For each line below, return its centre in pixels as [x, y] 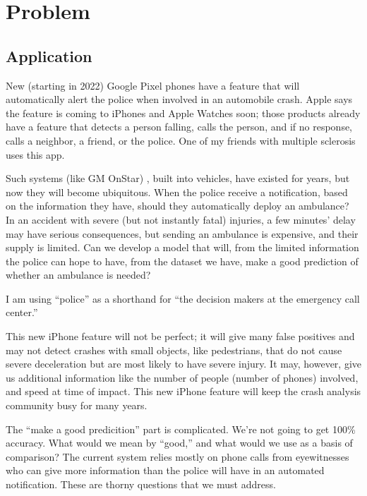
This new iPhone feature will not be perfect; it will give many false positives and [180, 336]
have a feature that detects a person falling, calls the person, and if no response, [179, 127]
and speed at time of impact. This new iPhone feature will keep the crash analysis [183, 391]
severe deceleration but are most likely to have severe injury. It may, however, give [184, 364]
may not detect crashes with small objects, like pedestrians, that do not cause [174, 350]
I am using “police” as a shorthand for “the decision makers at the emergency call [183, 298]
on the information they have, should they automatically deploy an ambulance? [178, 206]
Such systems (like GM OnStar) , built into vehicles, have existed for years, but [178, 178]
